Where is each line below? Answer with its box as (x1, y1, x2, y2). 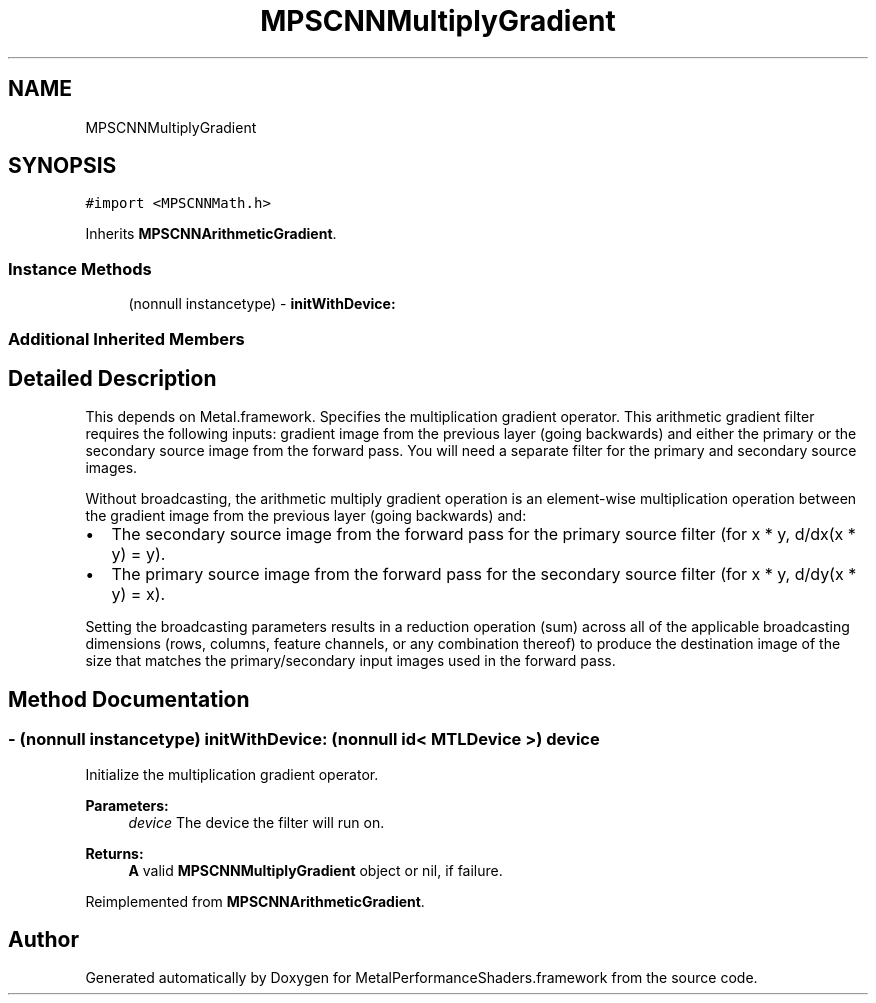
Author (8, 927, 79, 953)
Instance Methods (8, 258, 152, 279)
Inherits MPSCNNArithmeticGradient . (85, 225, 337, 243)
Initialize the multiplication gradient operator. (85, 765, 379, 783)
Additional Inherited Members (8, 328, 245, 349)
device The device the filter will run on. (128, 813, 385, 831)
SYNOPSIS (8, 153, 117, 179)
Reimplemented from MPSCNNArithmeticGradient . (85, 892, 425, 910)
